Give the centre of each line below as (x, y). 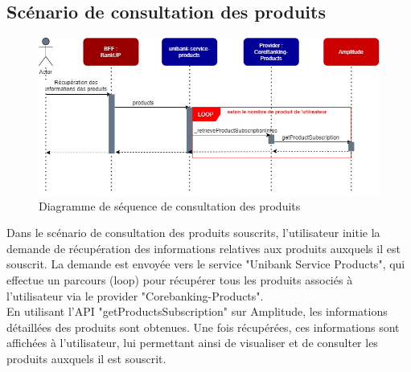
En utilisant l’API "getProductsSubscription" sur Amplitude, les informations (197, 311)
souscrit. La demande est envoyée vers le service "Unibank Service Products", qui (206, 264)
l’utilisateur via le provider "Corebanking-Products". (135, 295)
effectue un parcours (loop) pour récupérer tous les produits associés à (180, 279)
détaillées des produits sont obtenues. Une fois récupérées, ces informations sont (203, 327)
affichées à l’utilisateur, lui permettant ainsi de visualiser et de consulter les (192, 343)
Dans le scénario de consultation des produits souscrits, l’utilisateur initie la (193, 233)
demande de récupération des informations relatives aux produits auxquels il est (203, 248)
